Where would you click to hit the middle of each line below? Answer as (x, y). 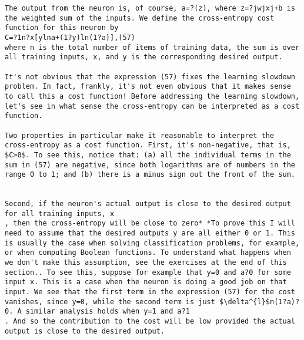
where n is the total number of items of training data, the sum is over (152, 47)
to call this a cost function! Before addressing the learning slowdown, (152, 96)
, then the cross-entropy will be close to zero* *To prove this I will (150, 223)
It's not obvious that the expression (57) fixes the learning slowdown (150, 77)
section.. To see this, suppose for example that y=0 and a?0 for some (148, 272)
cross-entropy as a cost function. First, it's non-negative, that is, (148, 145)
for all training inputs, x (60, 213)
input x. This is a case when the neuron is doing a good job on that (146, 282)
